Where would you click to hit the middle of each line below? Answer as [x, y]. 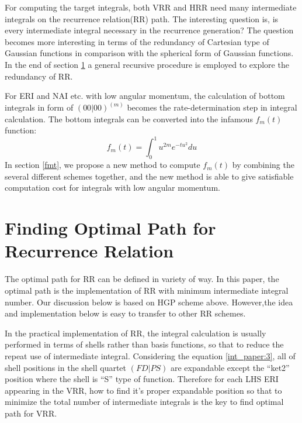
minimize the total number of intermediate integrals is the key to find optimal [144, 402]
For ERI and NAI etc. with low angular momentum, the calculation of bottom [145, 96]
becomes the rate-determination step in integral [212, 107]
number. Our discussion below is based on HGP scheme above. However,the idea [149, 302]
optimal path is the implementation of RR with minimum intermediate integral [147, 290]
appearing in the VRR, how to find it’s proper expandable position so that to [143, 390]
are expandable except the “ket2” [230, 367]
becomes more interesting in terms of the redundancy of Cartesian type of [137, 41]
